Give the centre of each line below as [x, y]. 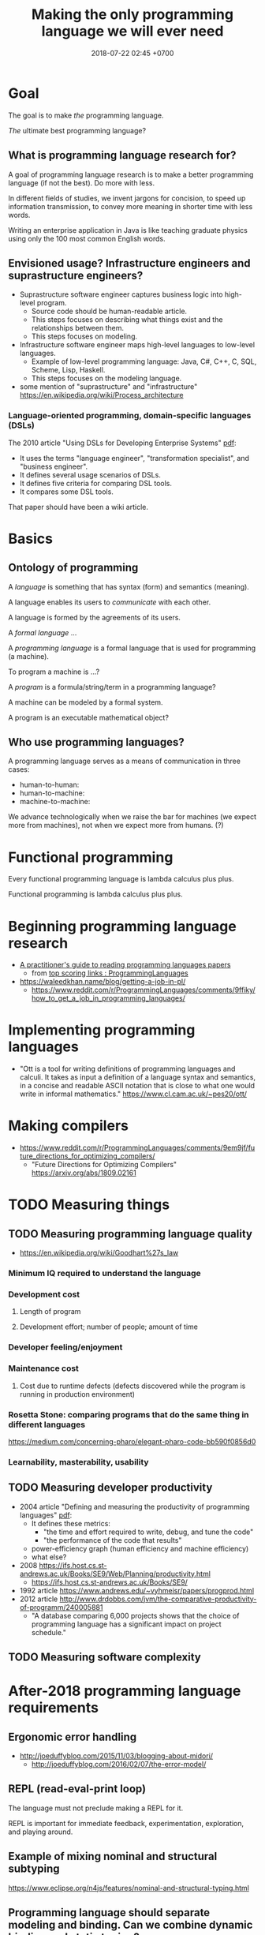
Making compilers [68, 1126]
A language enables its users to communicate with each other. [110, 602]
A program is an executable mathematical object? [89, 717]
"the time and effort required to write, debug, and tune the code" [148, 1532]
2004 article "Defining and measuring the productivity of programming [134, 1506]
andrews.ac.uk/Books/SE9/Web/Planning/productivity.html [115, 1574]
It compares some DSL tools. [67, 492]
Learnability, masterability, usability [78, 1462]
